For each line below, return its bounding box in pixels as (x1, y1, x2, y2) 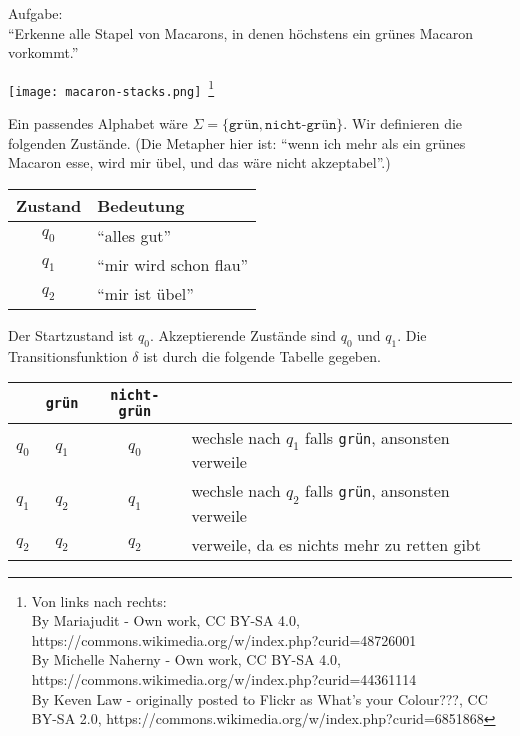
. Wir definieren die (343, 113, 463, 134)
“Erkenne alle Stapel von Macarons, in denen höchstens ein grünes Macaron (8, 22, 474, 43)
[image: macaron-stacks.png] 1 (8, 76, 215, 99)
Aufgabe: (8, 3, 63, 23)
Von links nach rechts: (31, 590, 167, 611)
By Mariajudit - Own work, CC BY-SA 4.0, (31, 610, 300, 631)
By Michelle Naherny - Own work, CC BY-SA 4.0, (31, 649, 342, 670)
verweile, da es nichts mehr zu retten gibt (191, 532, 481, 556)
